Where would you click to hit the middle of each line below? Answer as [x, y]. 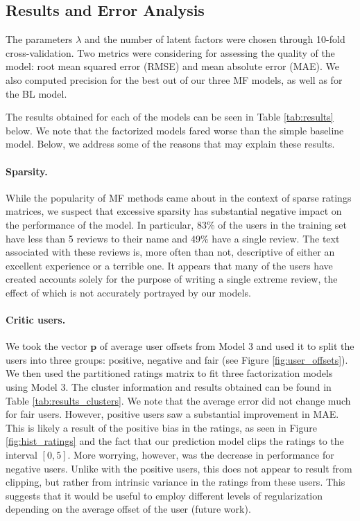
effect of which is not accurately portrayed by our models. [128, 292]
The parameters [39, 39]
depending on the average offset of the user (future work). [128, 509]
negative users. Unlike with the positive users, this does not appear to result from [179, 468]
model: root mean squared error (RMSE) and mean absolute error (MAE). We [172, 66]
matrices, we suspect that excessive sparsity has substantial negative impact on [174, 211]
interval [22, 455]
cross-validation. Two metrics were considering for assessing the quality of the [170, 52]
